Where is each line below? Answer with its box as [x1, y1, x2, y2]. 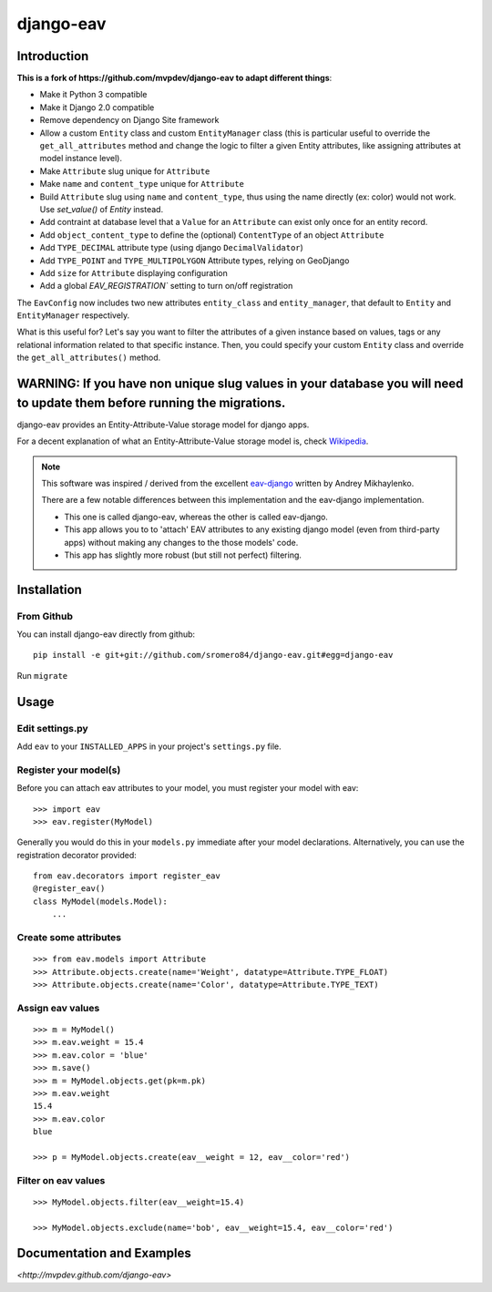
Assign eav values [16, 1001, 100, 1014]
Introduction [16, 48, 89, 64]
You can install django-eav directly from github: [16, 629, 196, 640]
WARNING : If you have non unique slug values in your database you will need [16, 376, 464, 392]
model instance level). [39, 153, 123, 164]
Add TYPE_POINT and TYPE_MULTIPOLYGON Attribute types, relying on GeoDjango [39, 255, 350, 266]
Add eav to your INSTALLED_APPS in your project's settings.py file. [16, 741, 282, 752]
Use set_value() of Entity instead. [39, 203, 164, 214]
